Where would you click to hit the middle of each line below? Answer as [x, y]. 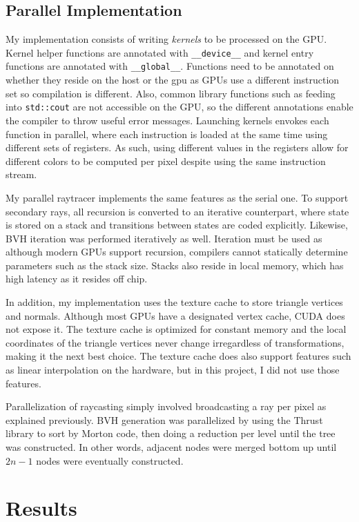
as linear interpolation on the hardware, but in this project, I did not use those [173, 370]
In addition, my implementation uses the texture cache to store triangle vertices [174, 302]
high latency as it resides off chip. [77, 279]
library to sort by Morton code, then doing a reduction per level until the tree [171, 433]
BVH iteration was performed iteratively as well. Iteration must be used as [164, 238]
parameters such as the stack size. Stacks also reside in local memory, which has [175, 265]
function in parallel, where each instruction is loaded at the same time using [167, 134]
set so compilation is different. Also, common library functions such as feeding [171, 93]
